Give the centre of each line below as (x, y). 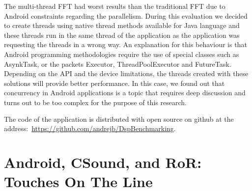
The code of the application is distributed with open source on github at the (119, 119)
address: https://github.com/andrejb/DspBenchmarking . (90, 128)
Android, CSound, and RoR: (103, 162)
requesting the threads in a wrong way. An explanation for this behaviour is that (126, 44)
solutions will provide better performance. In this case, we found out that (114, 83)
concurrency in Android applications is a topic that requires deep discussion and (125, 93)
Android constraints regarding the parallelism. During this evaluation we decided (126, 15)
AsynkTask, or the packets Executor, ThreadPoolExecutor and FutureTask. (118, 64)
